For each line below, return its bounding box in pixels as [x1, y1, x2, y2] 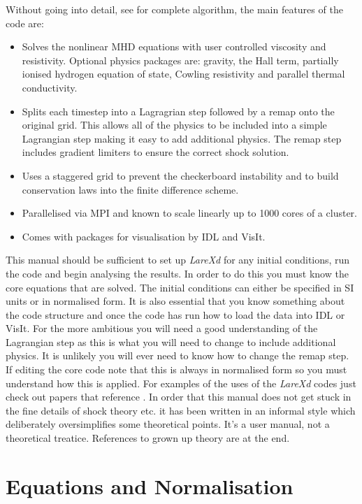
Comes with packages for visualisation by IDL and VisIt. [22, 229, 266, 243]
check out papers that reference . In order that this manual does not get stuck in [6, 389, 352, 404]
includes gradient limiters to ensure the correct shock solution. [22, 145, 289, 159]
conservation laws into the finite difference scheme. [22, 182, 239, 196]
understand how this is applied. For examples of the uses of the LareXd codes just [6, 375, 356, 390]
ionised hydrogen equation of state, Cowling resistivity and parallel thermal [22, 66, 345, 81]
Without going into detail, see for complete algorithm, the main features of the [6, 2, 343, 16]
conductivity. [22, 80, 78, 94]
